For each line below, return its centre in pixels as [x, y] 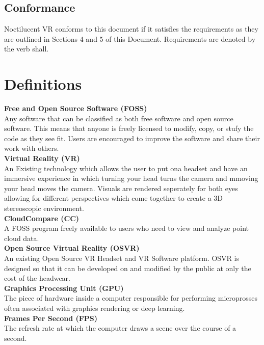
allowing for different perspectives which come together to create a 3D [114, 198]
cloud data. [22, 238]
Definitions [43, 84]
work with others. [32, 148]
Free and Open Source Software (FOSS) [76, 108]
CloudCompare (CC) [42, 218]
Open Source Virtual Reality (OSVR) [72, 248]
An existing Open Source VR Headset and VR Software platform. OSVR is [122, 258]
